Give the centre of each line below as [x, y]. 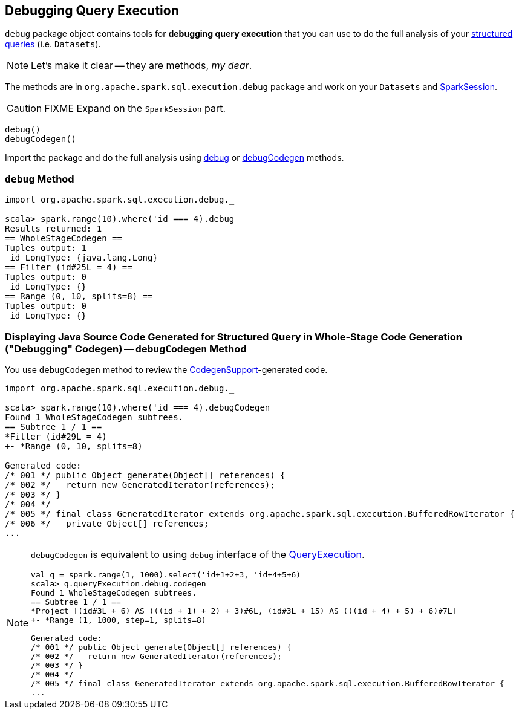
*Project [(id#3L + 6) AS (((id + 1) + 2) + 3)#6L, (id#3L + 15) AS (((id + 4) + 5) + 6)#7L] [244, 611]
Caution [24, 109]
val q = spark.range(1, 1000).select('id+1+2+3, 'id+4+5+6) [166, 574]
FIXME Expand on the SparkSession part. [135, 109]
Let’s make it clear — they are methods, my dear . [142, 66]
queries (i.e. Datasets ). [53, 44]
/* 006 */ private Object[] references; [107, 523]
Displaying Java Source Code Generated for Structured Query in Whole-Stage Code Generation [233, 336]
